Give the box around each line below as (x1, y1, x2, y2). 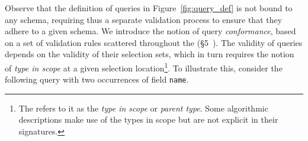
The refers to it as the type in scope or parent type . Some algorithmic (18, 101, 268, 114)
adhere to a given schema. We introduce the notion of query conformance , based (5, 25, 296, 37)
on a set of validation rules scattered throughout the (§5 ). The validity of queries (5, 36, 303, 48)
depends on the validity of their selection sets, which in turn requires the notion (5, 48, 294, 60)
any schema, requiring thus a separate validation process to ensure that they (5, 13, 283, 25)
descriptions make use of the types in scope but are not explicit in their (18, 113, 278, 126)
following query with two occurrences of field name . (5, 73, 189, 86)
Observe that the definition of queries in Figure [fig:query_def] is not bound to (5, 2, 293, 14)
